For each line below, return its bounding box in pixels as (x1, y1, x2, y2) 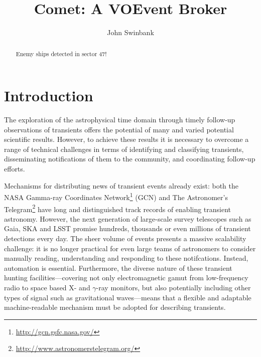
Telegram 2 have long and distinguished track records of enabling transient (4, 202, 231, 214)
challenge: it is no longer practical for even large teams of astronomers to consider (4, 243, 256, 253)
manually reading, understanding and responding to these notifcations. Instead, (4, 253, 248, 263)
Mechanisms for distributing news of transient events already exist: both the (4, 180, 238, 191)
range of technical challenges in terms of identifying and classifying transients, (4, 143, 244, 154)
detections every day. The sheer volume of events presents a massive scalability (4, 233, 246, 243)
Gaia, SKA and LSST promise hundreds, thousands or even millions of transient (4, 223, 251, 234)
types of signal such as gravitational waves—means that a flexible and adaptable (4, 292, 251, 302)
